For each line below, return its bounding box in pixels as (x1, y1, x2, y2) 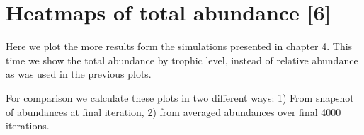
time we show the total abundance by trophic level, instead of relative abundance (6, 52, 358, 67)
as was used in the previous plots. (6, 66, 152, 81)
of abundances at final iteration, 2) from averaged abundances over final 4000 (6, 104, 341, 119)
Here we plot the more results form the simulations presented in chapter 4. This (6, 39, 353, 54)
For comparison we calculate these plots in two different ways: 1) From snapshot (6, 90, 354, 105)
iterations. (6, 118, 50, 133)
